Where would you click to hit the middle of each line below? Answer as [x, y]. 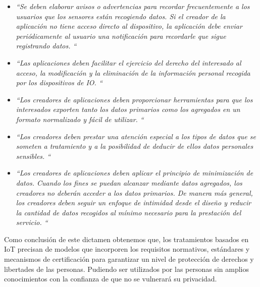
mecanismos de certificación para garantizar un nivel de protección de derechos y [129, 259]
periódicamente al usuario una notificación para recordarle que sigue [121, 36]
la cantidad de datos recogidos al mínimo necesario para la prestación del [128, 212]
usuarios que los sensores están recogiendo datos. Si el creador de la [121, 16]
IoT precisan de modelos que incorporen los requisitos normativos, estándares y [127, 249]
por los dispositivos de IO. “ [59, 82]
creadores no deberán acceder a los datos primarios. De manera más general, [134, 192]
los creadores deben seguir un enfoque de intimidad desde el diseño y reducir [134, 203]
